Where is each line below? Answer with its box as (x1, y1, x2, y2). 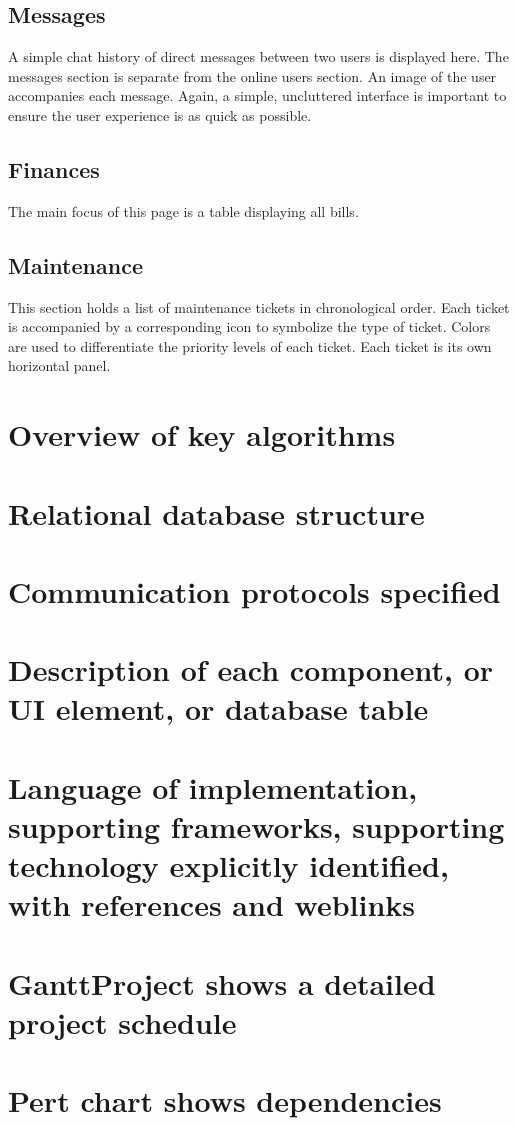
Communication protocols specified (8, 570, 501, 611)
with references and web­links (8, 884, 416, 925)
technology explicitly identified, (8, 845, 449, 886)
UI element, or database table (8, 688, 429, 729)
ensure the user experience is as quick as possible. (8, 104, 312, 125)
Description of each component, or (8, 649, 494, 690)
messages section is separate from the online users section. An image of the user (8, 65, 497, 86)
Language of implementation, (8, 766, 418, 807)
